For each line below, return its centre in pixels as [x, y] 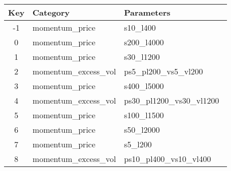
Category [51, 12]
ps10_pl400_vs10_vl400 [168, 159]
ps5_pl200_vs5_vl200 [164, 71]
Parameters [147, 12]
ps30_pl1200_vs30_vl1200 [172, 100]
